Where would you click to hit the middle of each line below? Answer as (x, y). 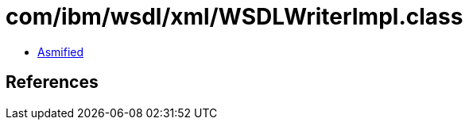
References (52, 82)
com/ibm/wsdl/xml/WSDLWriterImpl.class (234, 17)
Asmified (61, 52)
